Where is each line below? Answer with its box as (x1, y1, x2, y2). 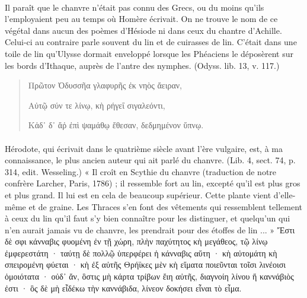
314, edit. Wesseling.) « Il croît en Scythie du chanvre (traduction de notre (5, 165, 277, 177)
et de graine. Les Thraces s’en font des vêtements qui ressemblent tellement (28, 200, 302, 213)
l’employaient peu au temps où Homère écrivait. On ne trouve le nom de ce (5, 12, 278, 25)
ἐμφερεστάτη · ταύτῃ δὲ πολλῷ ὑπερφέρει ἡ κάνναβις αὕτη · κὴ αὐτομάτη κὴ (5, 246, 277, 259)
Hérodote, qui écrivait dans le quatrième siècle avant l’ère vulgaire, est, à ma (5, 142, 283, 154)
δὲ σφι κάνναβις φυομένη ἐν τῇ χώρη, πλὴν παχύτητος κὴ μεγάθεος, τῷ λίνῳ (5, 235, 268, 248)
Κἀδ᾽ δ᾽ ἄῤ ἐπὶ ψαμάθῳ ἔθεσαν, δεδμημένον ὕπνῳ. (28, 119, 204, 131)
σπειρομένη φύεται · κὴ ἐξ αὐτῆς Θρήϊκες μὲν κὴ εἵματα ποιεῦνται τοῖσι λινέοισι (5, 258, 286, 271)
